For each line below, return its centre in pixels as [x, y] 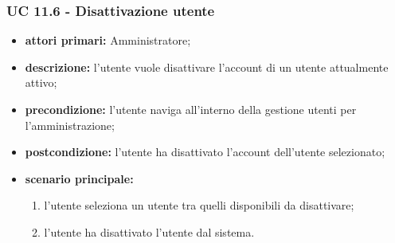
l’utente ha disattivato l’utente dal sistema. [149, 231]
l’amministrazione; [70, 125]
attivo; [41, 82]
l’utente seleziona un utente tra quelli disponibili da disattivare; [199, 205]
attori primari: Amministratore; [108, 40]
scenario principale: [79, 178]
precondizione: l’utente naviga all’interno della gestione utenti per [191, 109]
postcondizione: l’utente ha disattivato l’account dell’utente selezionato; [205, 152]
